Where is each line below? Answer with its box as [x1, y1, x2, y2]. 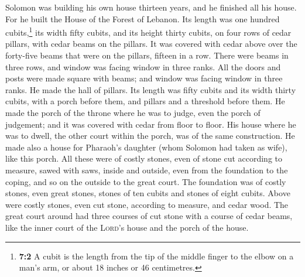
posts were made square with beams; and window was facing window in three [5, 72, 283, 84]
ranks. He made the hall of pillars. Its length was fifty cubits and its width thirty [5, 83, 296, 95]
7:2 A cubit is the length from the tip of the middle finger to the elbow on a [19, 249, 294, 262]
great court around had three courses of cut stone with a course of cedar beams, [5, 210, 293, 222]
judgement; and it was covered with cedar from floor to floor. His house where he [5, 118, 296, 130]
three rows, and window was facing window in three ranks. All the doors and [5, 60, 281, 73]
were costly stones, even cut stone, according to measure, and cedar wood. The [5, 198, 289, 210]
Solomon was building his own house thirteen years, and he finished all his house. [5, 1, 297, 13]
